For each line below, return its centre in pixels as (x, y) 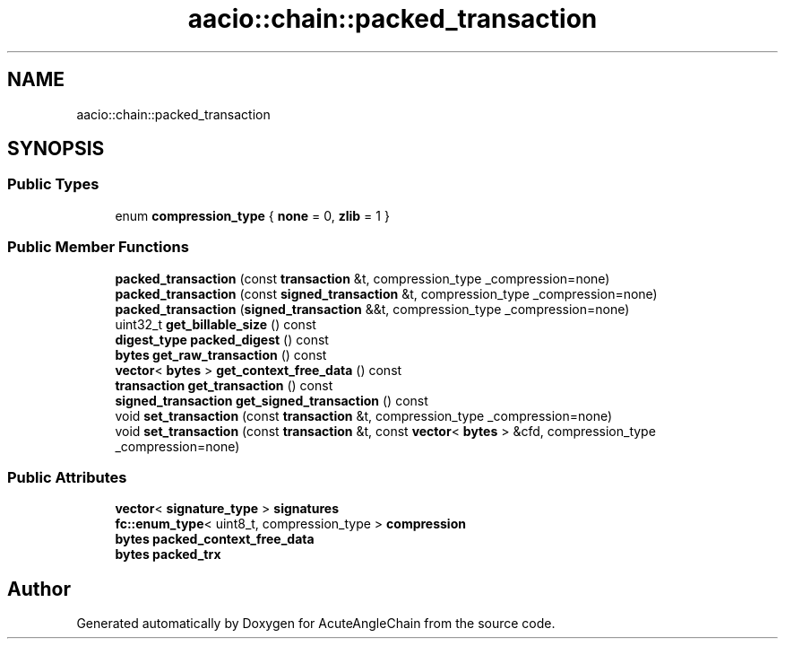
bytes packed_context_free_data (215, 539)
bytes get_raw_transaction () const (221, 354)
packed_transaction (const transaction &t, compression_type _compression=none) (362, 278)
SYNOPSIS (56, 149)
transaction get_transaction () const (224, 385)
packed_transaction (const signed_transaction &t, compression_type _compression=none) (386, 293)
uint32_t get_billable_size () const (216, 324)
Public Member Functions (98, 247)
